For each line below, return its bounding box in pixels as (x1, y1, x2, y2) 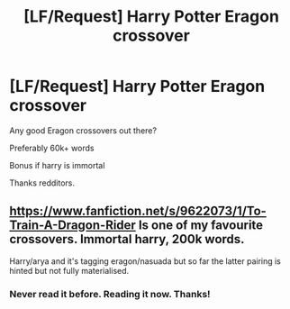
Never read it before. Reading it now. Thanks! (9, 287, 211, 300)
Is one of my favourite (138, 218, 264, 233)
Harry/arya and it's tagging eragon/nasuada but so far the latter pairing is (9, 255, 282, 267)
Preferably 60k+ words (9, 142, 95, 153)
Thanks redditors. (9, 177, 75, 188)
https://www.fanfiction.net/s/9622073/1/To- (9, 204, 267, 219)
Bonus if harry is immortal (9, 159, 105, 170)
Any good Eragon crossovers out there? (9, 124, 158, 136)
